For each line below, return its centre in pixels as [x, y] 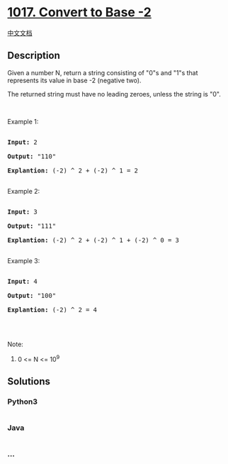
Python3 [22, 402]
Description [34, 56]
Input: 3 [22, 211]
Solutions [29, 381]
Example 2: [24, 191]
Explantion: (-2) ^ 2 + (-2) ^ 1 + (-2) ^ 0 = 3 [93, 240]
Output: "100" [32, 295]
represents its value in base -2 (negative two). [74, 80]
